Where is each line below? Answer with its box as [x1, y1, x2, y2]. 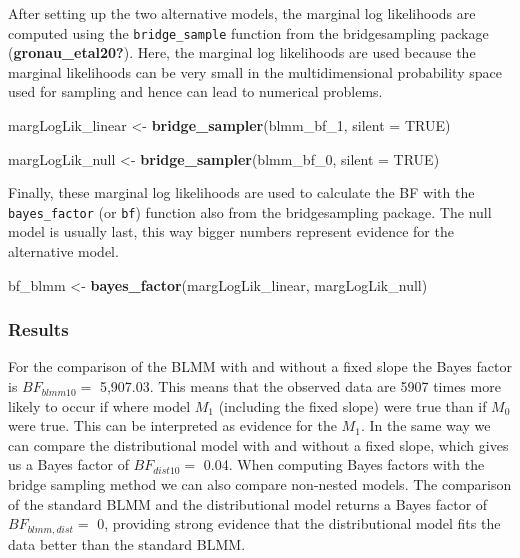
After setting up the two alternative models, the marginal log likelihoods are [8, 3, 476, 23]
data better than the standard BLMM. [8, 533, 246, 554]
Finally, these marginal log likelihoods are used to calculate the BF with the [8, 182, 475, 203]
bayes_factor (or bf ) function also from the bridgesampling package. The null [8, 201, 492, 222]
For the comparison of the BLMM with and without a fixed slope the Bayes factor [8, 356, 512, 377]
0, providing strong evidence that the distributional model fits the [97, 513, 501, 534]
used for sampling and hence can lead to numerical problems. [8, 81, 383, 102]
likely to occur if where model [8, 395, 191, 416]
